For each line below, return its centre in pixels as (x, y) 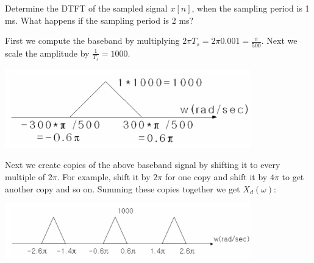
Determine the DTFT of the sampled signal (86, 8)
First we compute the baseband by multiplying (92, 40)
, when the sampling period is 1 (251, 8)
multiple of (25, 177)
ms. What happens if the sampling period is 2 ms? (99, 20)
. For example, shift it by (104, 177)
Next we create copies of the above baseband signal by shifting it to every (143, 165)
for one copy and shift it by (216, 177)
